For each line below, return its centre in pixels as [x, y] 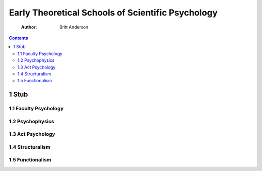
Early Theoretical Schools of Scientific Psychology [113, 13]
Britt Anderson [74, 27]
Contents [19, 38]
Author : [29, 27]
